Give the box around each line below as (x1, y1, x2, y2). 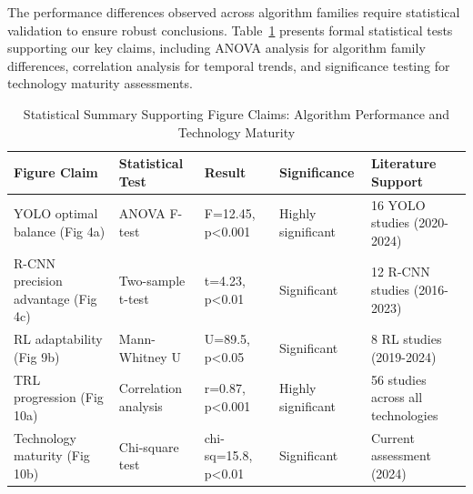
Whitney (118, 347, 167, 366)
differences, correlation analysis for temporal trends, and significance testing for (7, 55, 450, 75)
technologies (370, 405, 438, 424)
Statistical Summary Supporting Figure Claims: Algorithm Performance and (23, 104, 450, 123)
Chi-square (118, 437, 179, 456)
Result (204, 162, 247, 181)
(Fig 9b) (14, 347, 60, 366)
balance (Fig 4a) (14, 221, 106, 240)
